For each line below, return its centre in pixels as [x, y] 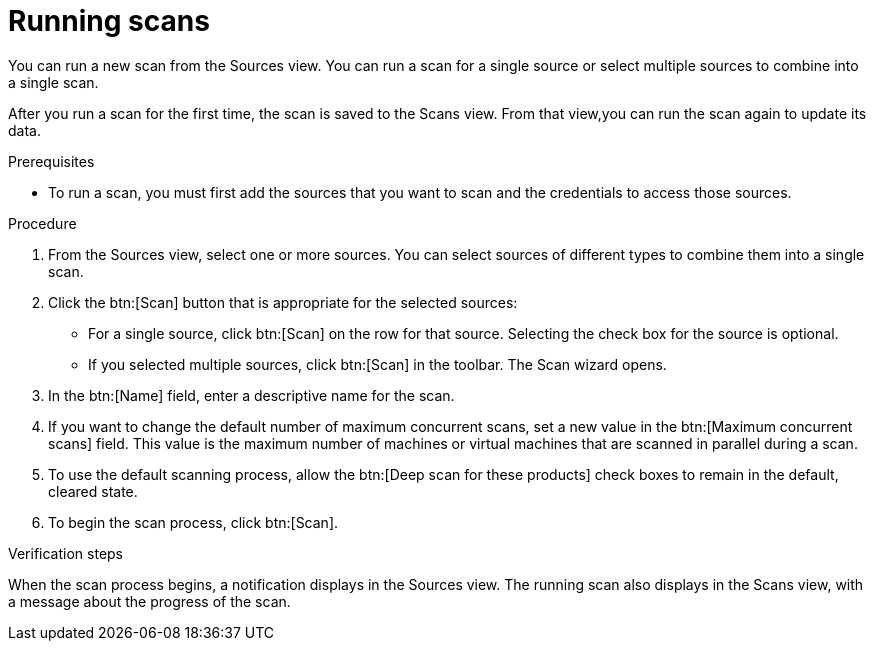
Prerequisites [51, 161]
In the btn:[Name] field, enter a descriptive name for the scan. [251, 395]
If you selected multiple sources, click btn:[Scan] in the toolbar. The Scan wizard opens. [377, 364]
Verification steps [66, 553]
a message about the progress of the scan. [149, 601]
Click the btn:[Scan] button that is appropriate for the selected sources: [283, 302]
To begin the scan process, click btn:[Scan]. [193, 522]
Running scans [109, 21]
